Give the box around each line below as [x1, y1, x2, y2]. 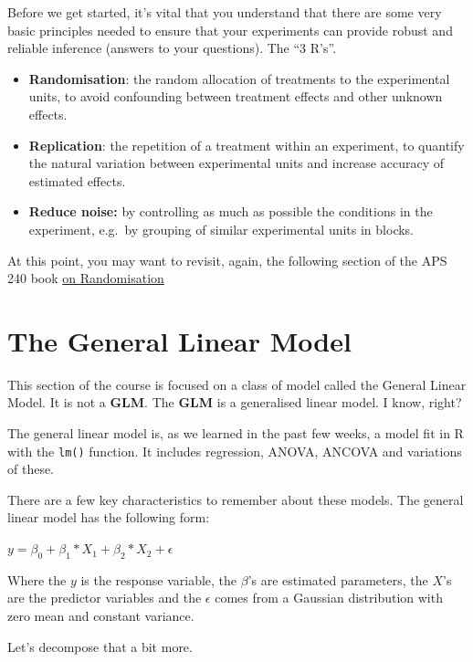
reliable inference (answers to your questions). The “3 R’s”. [7, 38, 337, 58]
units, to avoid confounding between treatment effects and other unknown [28, 87, 443, 106]
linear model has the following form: [7, 508, 210, 527]
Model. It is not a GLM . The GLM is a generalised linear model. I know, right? [7, 393, 462, 412]
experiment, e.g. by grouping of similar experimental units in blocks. [28, 219, 414, 238]
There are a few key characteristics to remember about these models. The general [7, 489, 464, 509]
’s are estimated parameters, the [247, 570, 428, 589]
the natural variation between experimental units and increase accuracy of [28, 153, 444, 173]
